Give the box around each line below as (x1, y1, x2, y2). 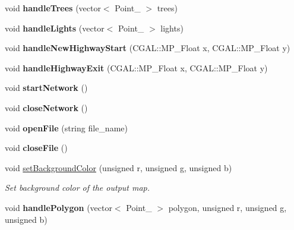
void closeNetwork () (5, 101, 88, 114)
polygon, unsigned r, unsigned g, (168, 201, 287, 213)
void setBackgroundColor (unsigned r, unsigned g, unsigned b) (5, 161, 232, 174)
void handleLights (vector (5, 21, 105, 34)
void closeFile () (5, 141, 68, 154)
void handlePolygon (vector (5, 201, 112, 213)
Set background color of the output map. (5, 181, 150, 194)
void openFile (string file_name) (5, 121, 128, 134)
